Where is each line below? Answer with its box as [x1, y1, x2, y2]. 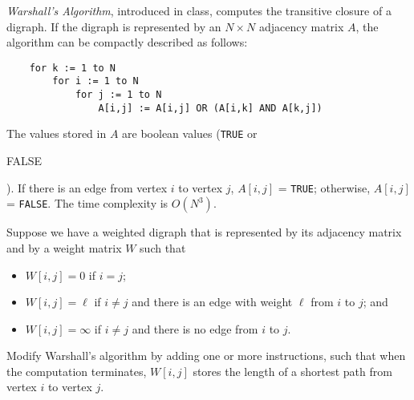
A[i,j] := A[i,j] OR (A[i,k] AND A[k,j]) [98, 102, 323, 114]
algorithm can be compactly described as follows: [6, 34, 248, 51]
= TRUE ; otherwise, [278, 179, 371, 196]
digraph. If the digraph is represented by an [6, 18, 221, 34]
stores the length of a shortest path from [193, 362, 392, 379]
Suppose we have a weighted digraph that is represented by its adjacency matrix [6, 224, 402, 240]
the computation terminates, [6, 362, 147, 379]
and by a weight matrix [6, 239, 122, 256]
